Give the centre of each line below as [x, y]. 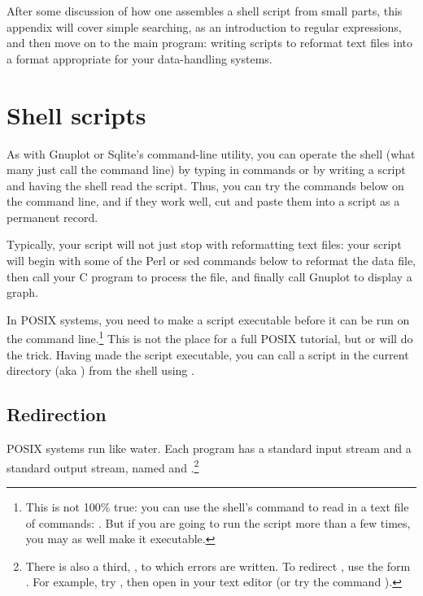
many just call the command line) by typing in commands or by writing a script [206, 170]
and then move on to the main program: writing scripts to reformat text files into [210, 43]
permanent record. [52, 217]
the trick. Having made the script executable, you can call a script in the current [208, 354]
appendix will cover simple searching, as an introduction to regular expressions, [204, 26]
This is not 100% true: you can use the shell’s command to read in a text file [217, 506]
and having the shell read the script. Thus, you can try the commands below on [205, 185]
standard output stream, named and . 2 [103, 466]
